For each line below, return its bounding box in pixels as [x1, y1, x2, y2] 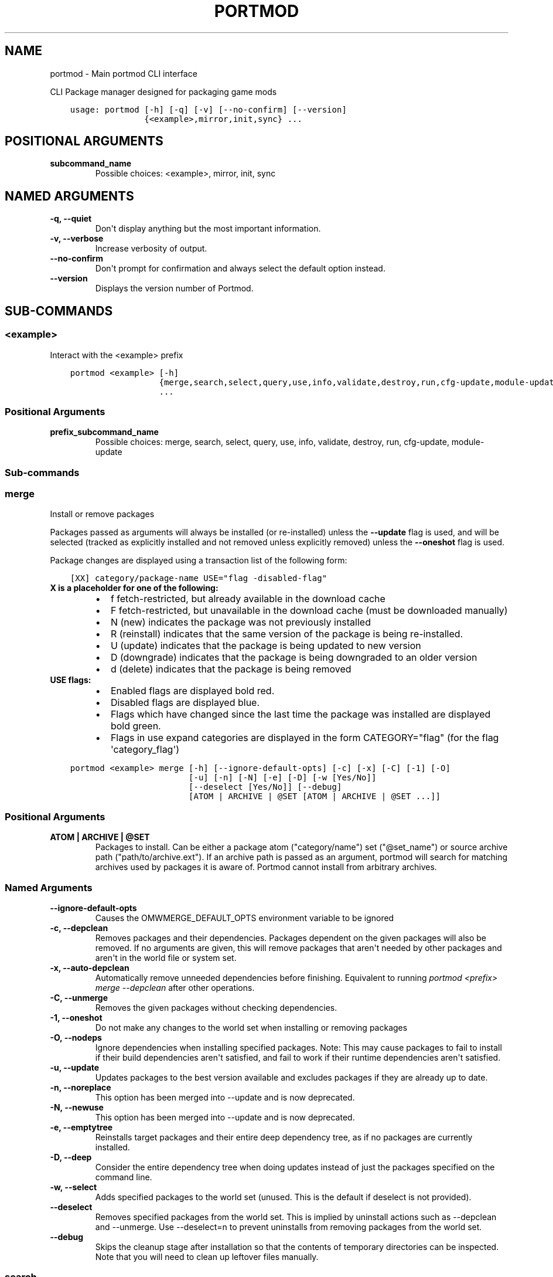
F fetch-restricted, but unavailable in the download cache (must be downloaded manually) [110, 604, 508, 617]
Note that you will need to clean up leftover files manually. [95, 1251, 319, 1262]
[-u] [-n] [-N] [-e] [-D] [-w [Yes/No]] [189, 773, 377, 783]
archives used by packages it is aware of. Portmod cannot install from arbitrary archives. [95, 862, 437, 872]
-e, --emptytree [50, 1122, 113, 1132]
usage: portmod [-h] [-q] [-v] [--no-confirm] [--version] [70, 104, 347, 114]
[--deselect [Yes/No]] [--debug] [189, 782, 342, 792]
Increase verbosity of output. [95, 243, 207, 254]
